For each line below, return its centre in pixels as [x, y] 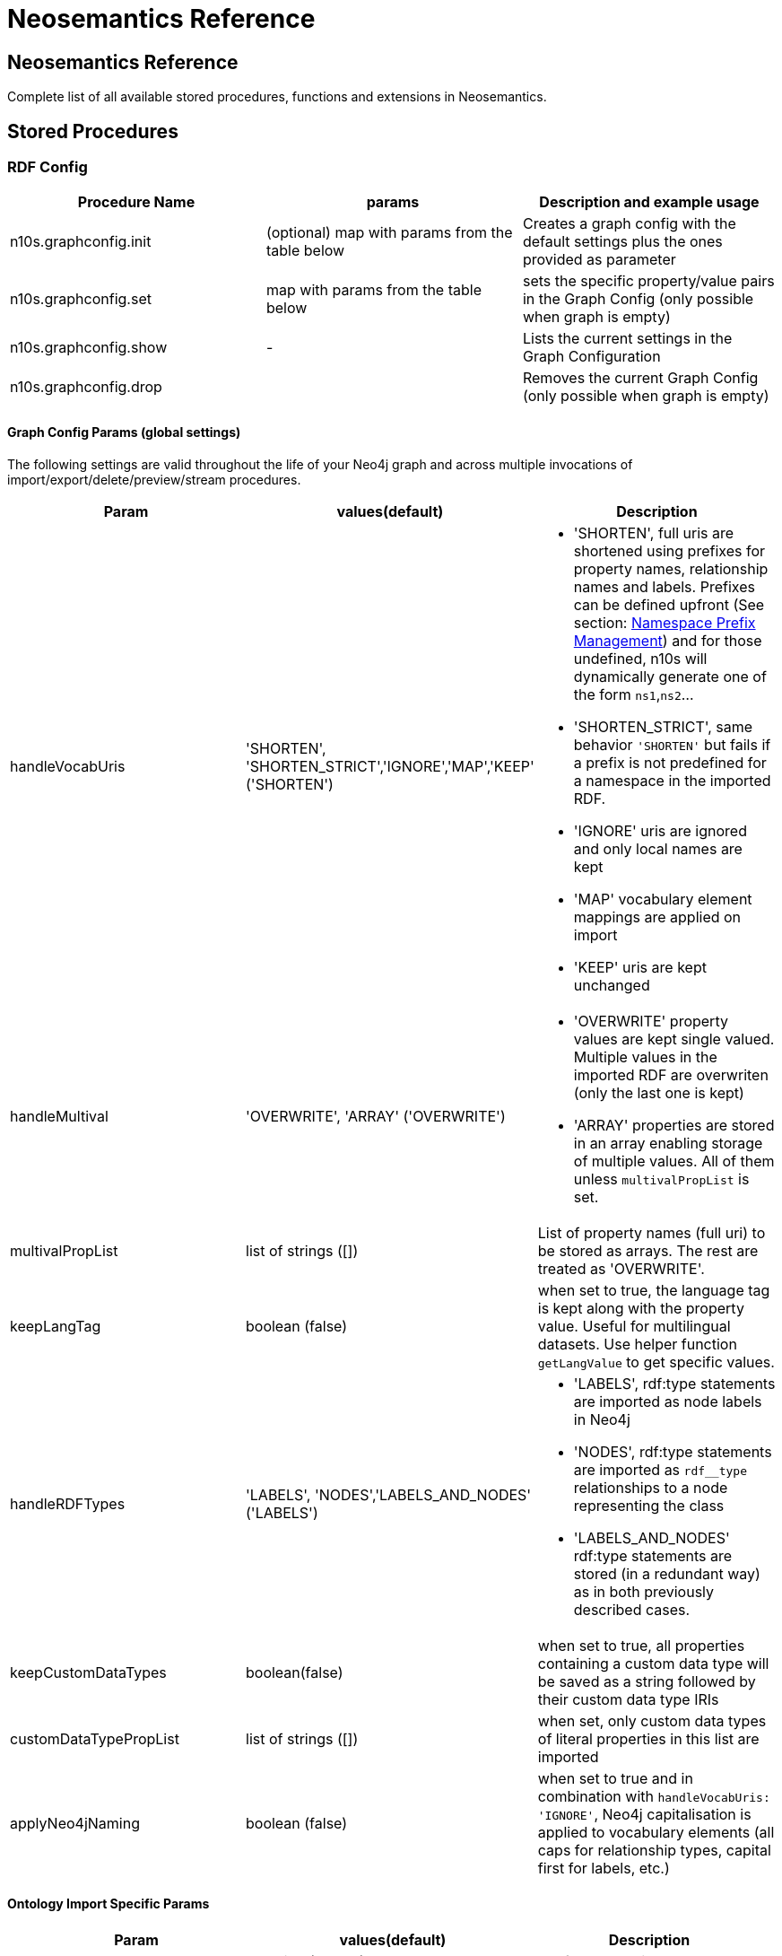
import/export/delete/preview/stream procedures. [154, 479]
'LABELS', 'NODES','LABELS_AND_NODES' [389, 1494]
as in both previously [644, 1591]
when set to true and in [615, 1778]
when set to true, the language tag [654, 1290]
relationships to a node [651, 1487]
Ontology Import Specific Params [109, 1904]
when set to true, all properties [641, 1645]
